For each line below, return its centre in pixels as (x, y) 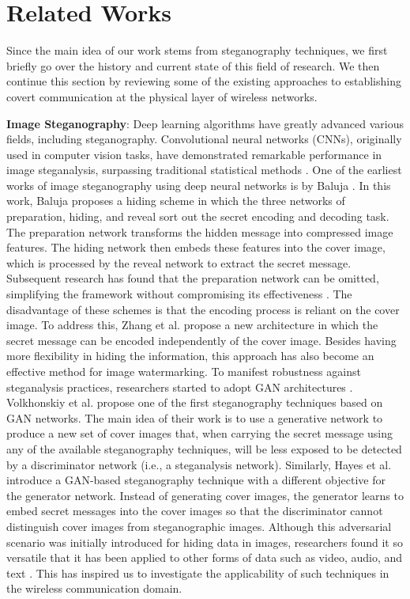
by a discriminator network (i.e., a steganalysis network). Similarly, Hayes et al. (199, 464)
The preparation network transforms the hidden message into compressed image (200, 231)
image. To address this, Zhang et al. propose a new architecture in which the (192, 325)
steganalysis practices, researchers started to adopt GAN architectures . (180, 387)
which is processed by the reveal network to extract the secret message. (179, 262)
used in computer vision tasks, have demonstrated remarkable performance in (194, 154)
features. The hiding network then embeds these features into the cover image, (196, 247)
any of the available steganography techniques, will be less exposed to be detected (204, 448)
